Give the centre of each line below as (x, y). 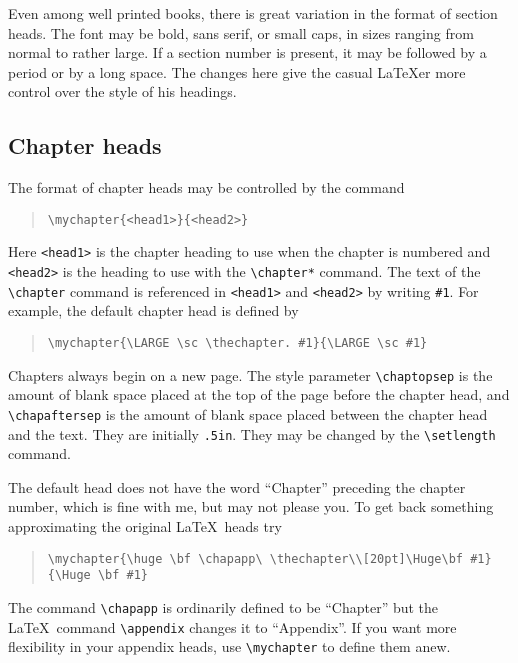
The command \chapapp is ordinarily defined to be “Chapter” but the (223, 606)
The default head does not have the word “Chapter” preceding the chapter (237, 486)
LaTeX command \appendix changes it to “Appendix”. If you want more (232, 626)
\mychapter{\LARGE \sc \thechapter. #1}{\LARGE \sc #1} (237, 342)
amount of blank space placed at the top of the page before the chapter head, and (259, 394)
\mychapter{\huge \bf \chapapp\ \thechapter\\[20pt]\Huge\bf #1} (269, 558)
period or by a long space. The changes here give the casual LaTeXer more (237, 71)
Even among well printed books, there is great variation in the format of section (253, 13)
